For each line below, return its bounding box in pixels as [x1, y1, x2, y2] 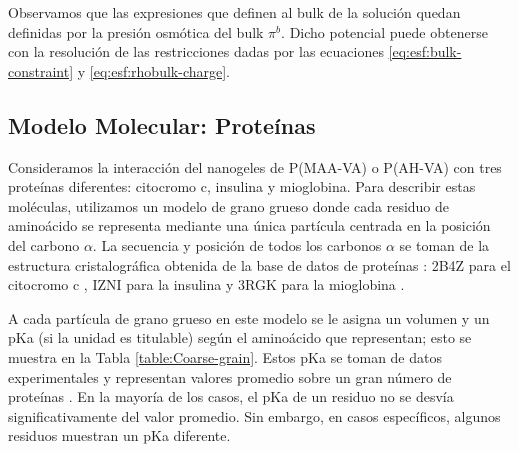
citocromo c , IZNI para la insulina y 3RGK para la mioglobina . [8, 274, 405, 295]
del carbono [8, 234, 80, 255]
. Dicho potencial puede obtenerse [281, 21, 488, 42]
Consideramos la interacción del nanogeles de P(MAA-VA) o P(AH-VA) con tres [8, 156, 502, 177]
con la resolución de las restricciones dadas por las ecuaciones [8, 41, 384, 62]
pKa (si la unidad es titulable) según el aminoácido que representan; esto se [8, 327, 472, 348]
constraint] [8, 60, 74, 81]
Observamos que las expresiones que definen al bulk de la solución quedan [8, 2, 461, 22]
